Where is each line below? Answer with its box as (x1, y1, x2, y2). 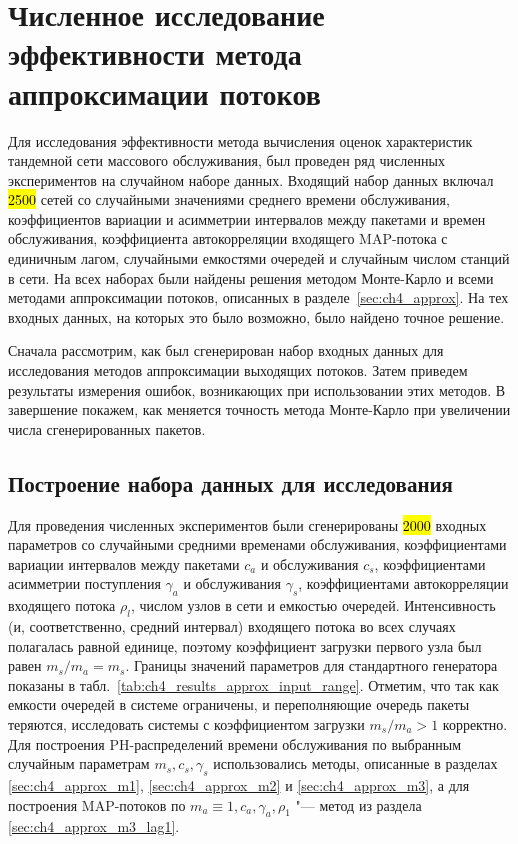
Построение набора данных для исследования (8, 467, 453, 498)
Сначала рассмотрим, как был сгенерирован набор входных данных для (8, 340, 444, 361)
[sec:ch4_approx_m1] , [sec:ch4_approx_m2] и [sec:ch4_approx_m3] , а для (8, 774, 470, 795)
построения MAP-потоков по (8, 794, 186, 815)
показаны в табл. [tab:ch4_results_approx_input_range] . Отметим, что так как (8, 674, 499, 695)
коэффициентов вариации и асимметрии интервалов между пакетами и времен (8, 208, 486, 229)
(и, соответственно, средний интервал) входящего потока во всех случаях (8, 615, 456, 636)
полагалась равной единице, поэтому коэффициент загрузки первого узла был (8, 635, 482, 656)
